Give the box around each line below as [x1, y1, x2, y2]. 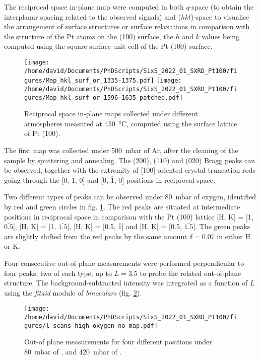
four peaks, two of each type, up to [4, 267, 112, 278]
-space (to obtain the [189, 2, 254, 12]
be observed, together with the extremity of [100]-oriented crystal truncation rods [4, 165, 256, 175]
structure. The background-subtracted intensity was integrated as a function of [4, 277, 248, 288]
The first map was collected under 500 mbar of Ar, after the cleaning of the [4, 145, 238, 156]
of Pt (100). [24, 128, 60, 138]
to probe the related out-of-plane [140, 267, 241, 278]
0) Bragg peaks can [195, 155, 255, 165]
